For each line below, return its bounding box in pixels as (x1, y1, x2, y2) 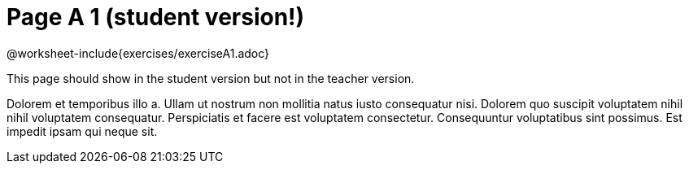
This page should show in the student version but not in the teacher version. (7, 71, 415, 85)
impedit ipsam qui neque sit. (7, 124, 158, 138)
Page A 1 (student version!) (7, 3, 305, 31)
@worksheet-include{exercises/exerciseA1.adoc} (7, 46, 270, 60)
